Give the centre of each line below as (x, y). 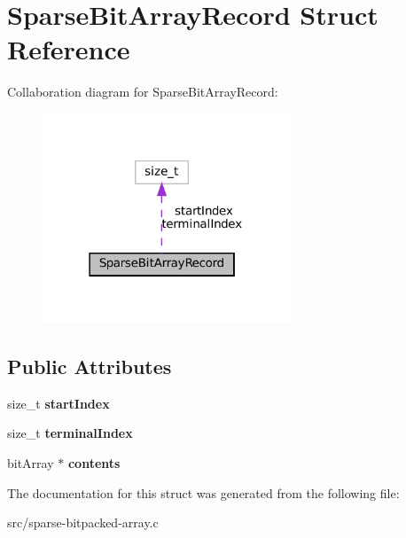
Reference (69, 49)
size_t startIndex (59, 403)
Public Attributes (90, 366)
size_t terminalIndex (70, 433)
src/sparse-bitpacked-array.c (83, 522)
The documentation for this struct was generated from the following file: (203, 492)
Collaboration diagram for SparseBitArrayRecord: (143, 92)
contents (94, 463)
